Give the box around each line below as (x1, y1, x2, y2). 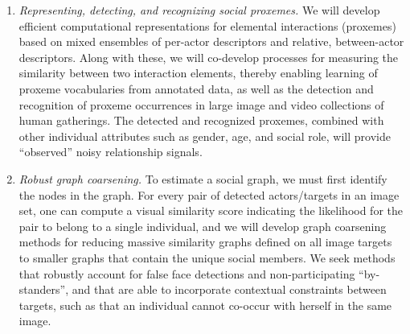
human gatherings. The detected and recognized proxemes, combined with (18, 112, 384, 129)
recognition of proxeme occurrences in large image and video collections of (18, 96, 384, 113)
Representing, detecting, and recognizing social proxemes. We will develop (18, 2, 380, 18)
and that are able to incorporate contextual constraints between (72, 281, 387, 298)
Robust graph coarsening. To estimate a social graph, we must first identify (18, 170, 387, 187)
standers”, (18, 281, 69, 298)
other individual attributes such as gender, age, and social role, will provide (18, 127, 391, 144)
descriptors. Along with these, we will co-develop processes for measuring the (18, 48, 399, 65)
